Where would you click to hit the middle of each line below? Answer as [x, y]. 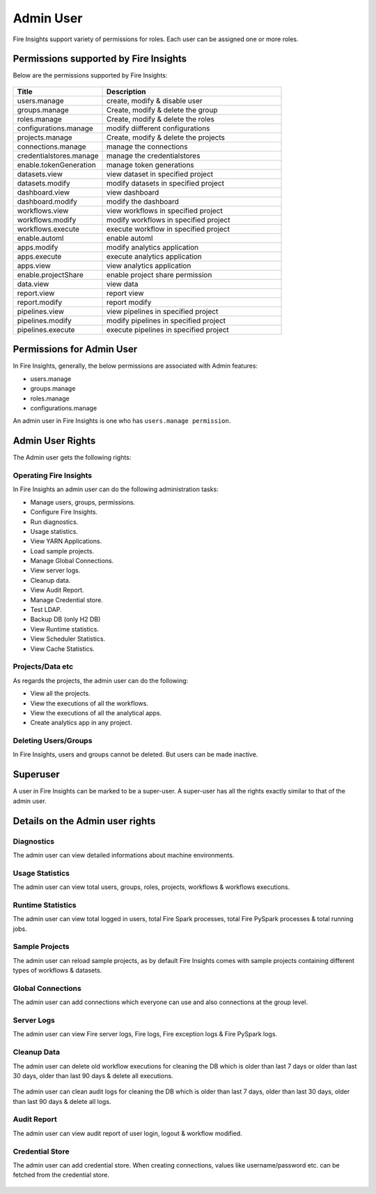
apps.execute [39, 256]
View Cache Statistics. [63, 648]
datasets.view [40, 174]
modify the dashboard [142, 201]
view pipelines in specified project [162, 311]
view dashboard [133, 192]
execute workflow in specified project [168, 229]
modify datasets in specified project [165, 183]
